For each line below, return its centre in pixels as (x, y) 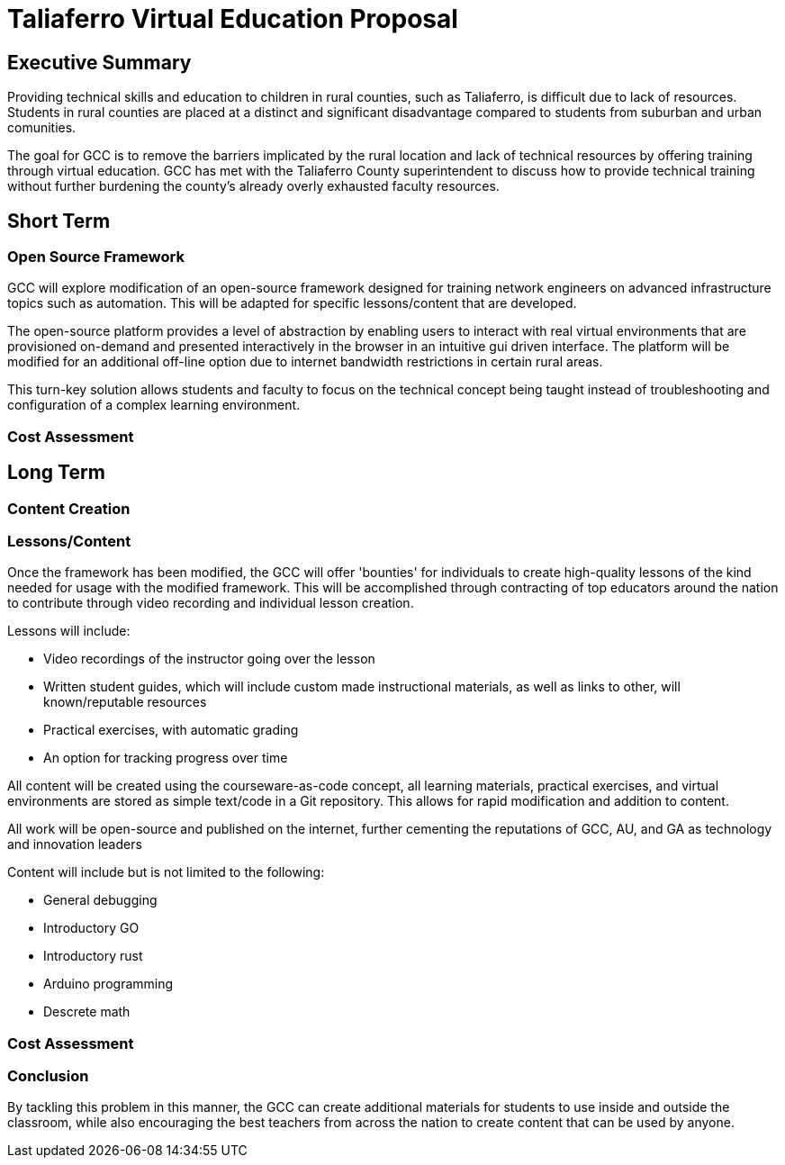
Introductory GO (91, 928)
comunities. (42, 128)
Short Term (59, 221)
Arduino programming (108, 984)
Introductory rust (93, 956)
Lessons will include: (69, 631)
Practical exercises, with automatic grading (171, 730)
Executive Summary (99, 62)
